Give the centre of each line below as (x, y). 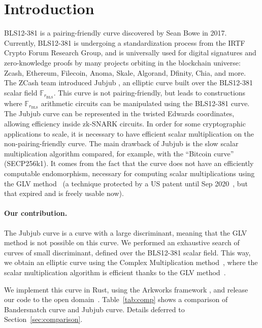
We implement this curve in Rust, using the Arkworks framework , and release (126, 289)
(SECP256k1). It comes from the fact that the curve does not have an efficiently (129, 163)
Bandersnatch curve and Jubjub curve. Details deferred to (94, 309)
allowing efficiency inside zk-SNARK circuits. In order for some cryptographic (125, 123)
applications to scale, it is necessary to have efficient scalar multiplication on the (129, 133)
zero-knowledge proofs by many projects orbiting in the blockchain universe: (122, 62)
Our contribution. (36, 213)
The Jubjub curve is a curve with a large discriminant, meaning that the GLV (126, 232)
